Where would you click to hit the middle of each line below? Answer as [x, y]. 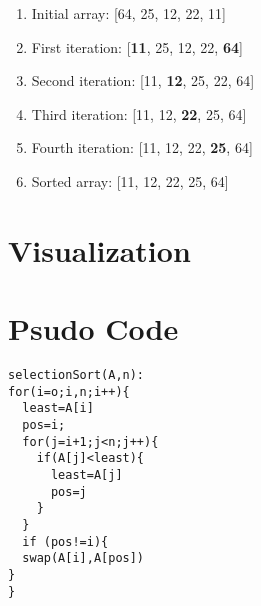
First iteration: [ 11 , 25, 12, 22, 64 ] [137, 46]
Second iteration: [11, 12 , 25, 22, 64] [143, 80]
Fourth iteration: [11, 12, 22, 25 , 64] [142, 147]
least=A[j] [86, 475]
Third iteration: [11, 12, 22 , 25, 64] [139, 113]
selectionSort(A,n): [76, 375]
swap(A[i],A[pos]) [83, 558]
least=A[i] [58, 408]
